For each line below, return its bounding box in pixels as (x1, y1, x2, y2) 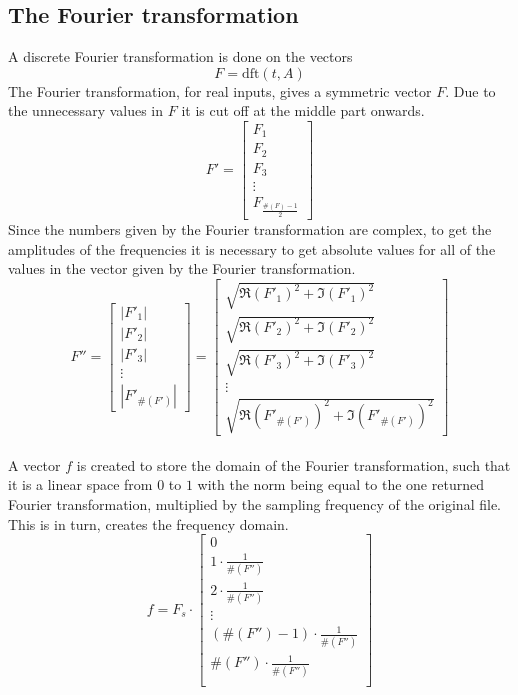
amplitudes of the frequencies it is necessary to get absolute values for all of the (8, 238, 496, 259)
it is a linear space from (8, 474, 153, 495)
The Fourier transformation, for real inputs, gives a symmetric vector (8, 80, 432, 101)
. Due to (445, 80, 496, 101)
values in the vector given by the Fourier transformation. (8, 258, 356, 279)
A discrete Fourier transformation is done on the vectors (8, 46, 353, 67)
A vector (8, 454, 61, 475)
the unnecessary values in (8, 100, 164, 121)
